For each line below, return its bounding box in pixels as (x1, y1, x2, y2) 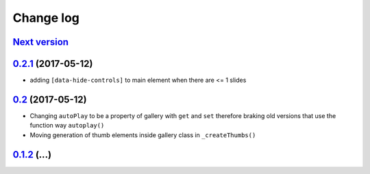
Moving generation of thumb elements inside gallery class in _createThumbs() (29, 130, 256, 139)
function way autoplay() (29, 121, 105, 130)
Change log (12, 10, 80, 25)
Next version (12, 36, 69, 48)
